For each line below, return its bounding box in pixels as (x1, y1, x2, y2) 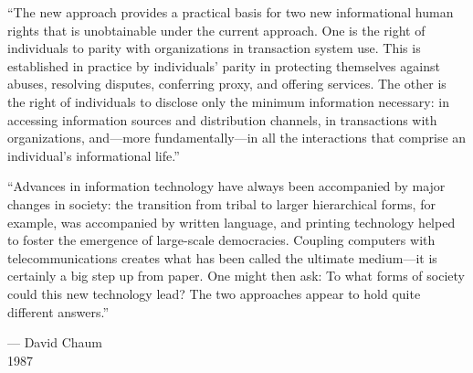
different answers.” (7, 302, 110, 321)
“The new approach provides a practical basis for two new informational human (7, 3, 454, 21)
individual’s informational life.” (7, 145, 180, 165)
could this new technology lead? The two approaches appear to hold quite (7, 283, 421, 303)
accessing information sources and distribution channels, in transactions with (7, 110, 437, 129)
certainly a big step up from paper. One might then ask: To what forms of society (7, 266, 465, 285)
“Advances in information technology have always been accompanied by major (7, 176, 446, 196)
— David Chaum (7, 333, 103, 352)
